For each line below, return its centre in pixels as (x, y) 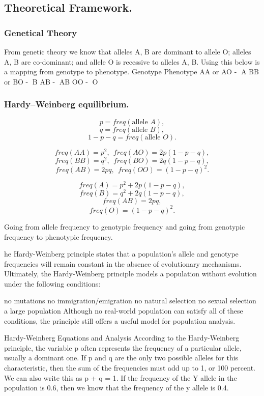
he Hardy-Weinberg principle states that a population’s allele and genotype (121, 254)
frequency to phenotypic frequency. (58, 236)
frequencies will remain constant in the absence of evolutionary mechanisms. (123, 263)
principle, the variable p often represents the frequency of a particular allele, (123, 347)
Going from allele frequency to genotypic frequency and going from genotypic (125, 226)
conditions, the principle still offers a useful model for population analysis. (120, 320)
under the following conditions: (52, 283)
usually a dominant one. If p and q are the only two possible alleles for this (121, 358)
